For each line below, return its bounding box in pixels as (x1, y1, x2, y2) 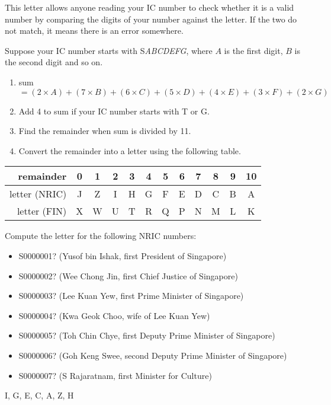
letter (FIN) (17, 204, 67, 218)
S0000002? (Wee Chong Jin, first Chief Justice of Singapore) (18, 269, 238, 282)
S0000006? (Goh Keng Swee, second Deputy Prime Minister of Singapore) (18, 349, 287, 361)
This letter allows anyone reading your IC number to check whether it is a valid (5, 1, 294, 13)
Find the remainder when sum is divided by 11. (18, 125, 191, 137)
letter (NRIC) (9, 187, 67, 201)
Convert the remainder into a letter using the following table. (18, 144, 241, 157)
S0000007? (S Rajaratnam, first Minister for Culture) (18, 369, 212, 381)
